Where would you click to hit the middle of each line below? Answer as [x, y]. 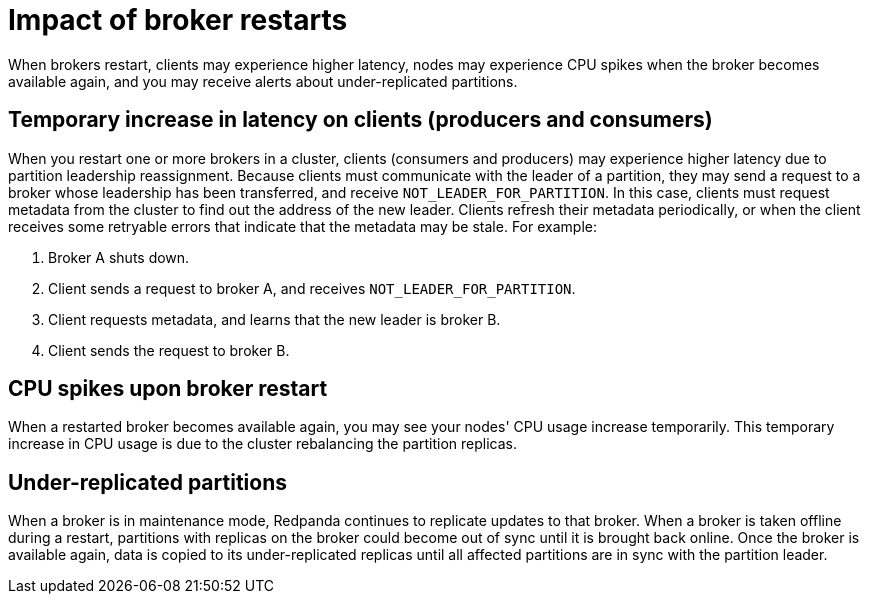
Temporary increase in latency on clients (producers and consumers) [360, 120]
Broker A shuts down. [119, 257]
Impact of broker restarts [178, 20]
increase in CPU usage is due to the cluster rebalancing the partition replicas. [262, 444]
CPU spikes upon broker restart [168, 389]
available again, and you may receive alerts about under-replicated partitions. [263, 81]
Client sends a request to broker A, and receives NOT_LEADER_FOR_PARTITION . [312, 288]
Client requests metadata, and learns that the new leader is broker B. [274, 319]
